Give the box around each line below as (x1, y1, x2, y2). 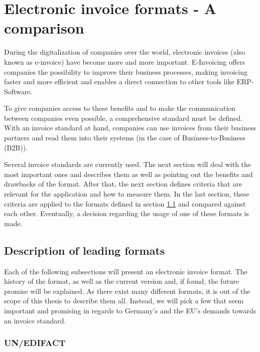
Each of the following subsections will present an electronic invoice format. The (4, 266, 247, 276)
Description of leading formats (4, 242, 165, 258)
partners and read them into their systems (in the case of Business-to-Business (4, 132, 245, 143)
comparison (4, 18, 84, 38)
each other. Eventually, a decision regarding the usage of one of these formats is (4, 208, 249, 219)
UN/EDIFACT (4, 336, 66, 349)
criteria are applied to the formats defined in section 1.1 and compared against (4, 198, 246, 209)
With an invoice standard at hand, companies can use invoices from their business (4, 122, 256, 133)
